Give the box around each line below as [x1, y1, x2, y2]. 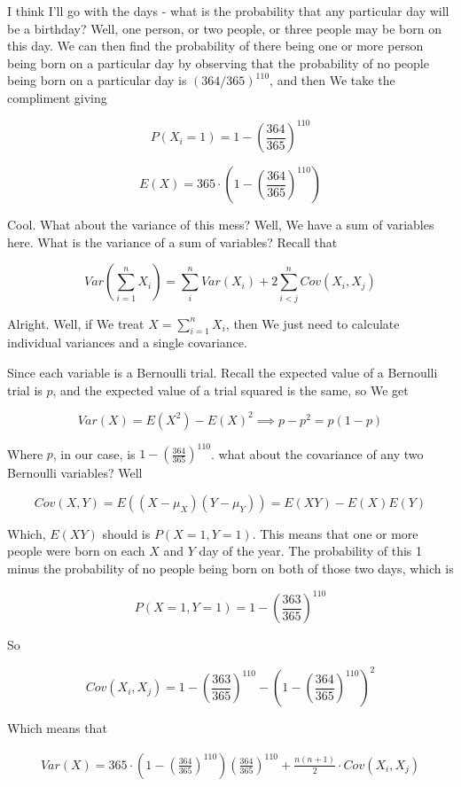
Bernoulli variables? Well [7, 464, 143, 482]
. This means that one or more [252, 524, 418, 542]
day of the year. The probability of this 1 [199, 542, 422, 560]
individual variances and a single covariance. [7, 333, 247, 352]
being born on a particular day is [7, 71, 187, 90]
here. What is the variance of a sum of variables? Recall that [7, 232, 338, 251]
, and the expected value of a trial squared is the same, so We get [52, 380, 409, 399]
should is [102, 524, 151, 542]
